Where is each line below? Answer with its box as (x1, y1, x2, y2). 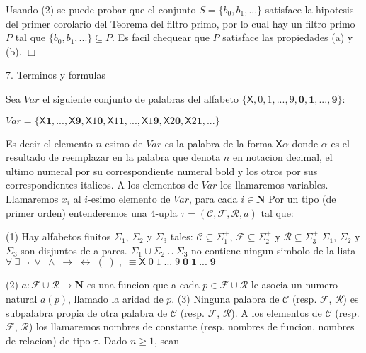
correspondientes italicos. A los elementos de (6, 177, 198, 192)
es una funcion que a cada (86, 277, 200, 292)
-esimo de (101, 135, 143, 150)
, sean (154, 332, 180, 347)
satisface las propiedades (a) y (222, 30, 353, 45)
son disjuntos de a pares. (21, 242, 127, 257)
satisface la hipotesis (265, 2, 354, 16)
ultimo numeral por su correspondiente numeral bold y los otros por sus (6, 163, 318, 178)
